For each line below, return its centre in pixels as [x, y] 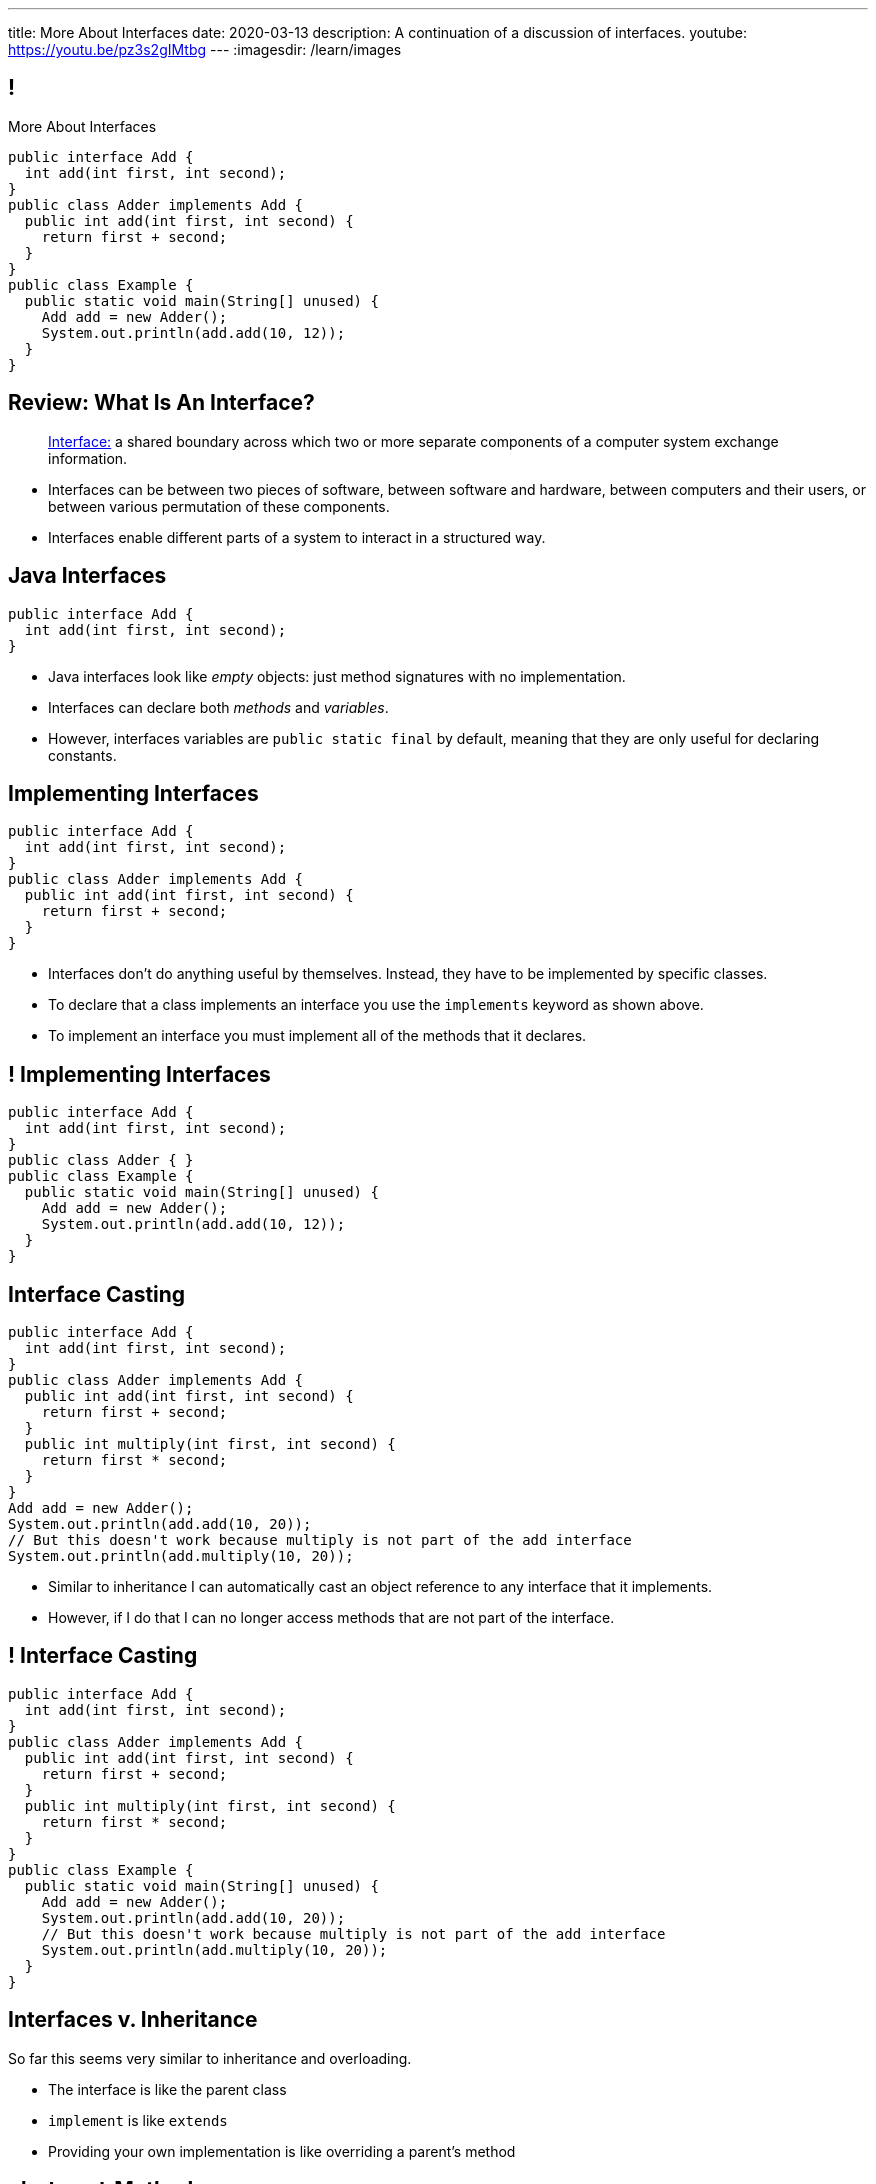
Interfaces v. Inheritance [133, 2020]
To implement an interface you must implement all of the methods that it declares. [317, 1036]
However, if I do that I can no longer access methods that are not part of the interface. [331, 1618]
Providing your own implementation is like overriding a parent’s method [282, 2151]
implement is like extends [138, 2120]
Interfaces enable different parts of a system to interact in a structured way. [297, 537]
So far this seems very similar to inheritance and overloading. [210, 2058]
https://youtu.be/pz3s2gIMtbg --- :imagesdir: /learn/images [205, 49]
